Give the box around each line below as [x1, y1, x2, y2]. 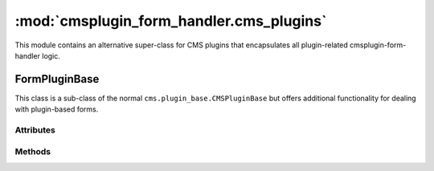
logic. [41, 51, 60, 60]
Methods [14, 145, 51, 157]
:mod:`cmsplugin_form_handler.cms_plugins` [14, 12, 327, 30]
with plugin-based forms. [14, 104, 99, 114]
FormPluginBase [14, 72, 100, 86]
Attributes [14, 124, 55, 136]
